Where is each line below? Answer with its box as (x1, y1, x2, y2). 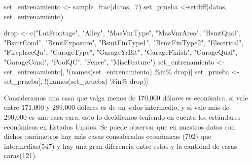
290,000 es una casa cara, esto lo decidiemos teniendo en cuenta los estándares (4, 111, 241, 122)
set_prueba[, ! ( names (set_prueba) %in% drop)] (4, 76, 148, 86)
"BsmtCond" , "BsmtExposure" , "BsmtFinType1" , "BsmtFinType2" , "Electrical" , (4, 37, 244, 47)
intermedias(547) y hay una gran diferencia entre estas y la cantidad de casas (4, 140, 237, 151)
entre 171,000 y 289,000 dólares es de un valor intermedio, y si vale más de (4, 102, 229, 112)
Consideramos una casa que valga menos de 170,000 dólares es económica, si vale (4, 92, 248, 102)
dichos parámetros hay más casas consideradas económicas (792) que (4, 131, 211, 141)
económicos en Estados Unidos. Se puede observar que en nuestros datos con (4, 121, 235, 131)
